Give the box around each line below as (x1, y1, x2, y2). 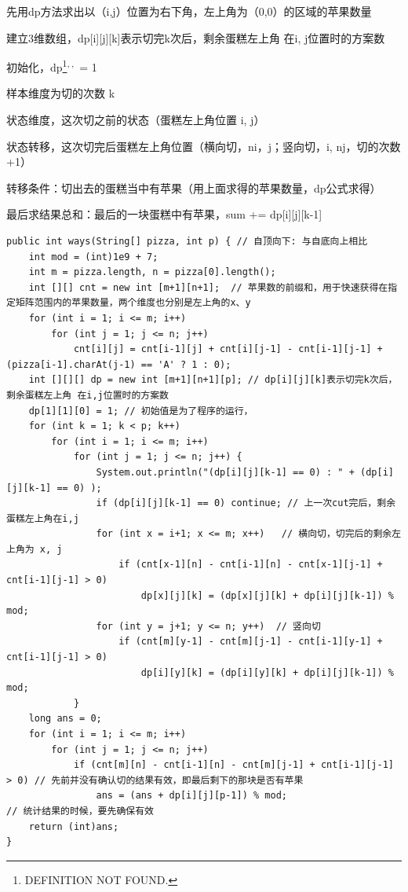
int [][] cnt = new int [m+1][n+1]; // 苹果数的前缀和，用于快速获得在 (28, 281, 388, 293)
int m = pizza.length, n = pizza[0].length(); (28, 266, 276, 278)
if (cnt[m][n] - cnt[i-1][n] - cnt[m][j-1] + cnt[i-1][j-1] (73, 759, 394, 771)
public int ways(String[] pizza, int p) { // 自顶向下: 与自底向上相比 (6, 236, 368, 247)
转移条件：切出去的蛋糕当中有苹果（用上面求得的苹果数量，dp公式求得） (6, 179, 381, 196)
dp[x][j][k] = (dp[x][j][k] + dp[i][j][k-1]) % (140, 589, 394, 601)
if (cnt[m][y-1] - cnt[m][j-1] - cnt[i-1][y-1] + (118, 636, 383, 648)
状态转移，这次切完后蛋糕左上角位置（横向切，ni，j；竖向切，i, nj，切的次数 (6, 138, 401, 154)
